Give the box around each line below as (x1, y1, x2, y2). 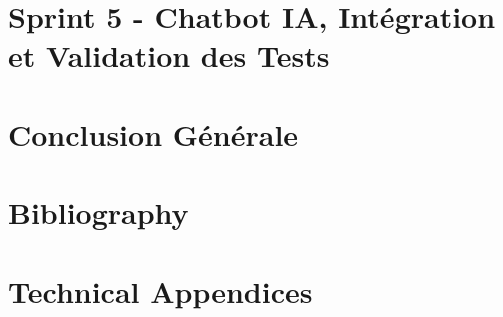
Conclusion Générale (8, 113, 299, 154)
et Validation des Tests (8, 35, 330, 76)
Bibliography (8, 192, 189, 233)
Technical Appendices (8, 270, 313, 311)
